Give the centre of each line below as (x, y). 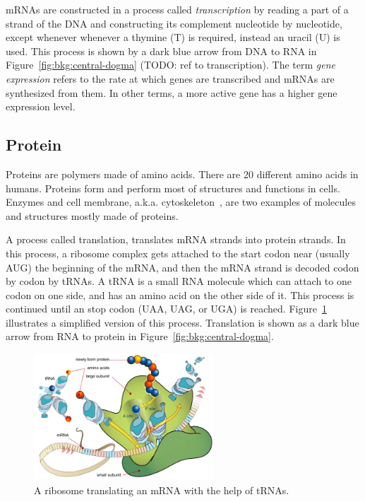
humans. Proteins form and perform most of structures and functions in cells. (173, 188)
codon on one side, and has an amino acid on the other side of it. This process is (180, 294)
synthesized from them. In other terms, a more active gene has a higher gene (172, 92)
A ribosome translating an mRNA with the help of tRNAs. (162, 490)
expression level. (41, 106)
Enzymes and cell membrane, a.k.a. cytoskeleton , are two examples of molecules (181, 202)
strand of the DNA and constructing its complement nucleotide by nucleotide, (174, 23)
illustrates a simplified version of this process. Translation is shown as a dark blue (182, 322)
